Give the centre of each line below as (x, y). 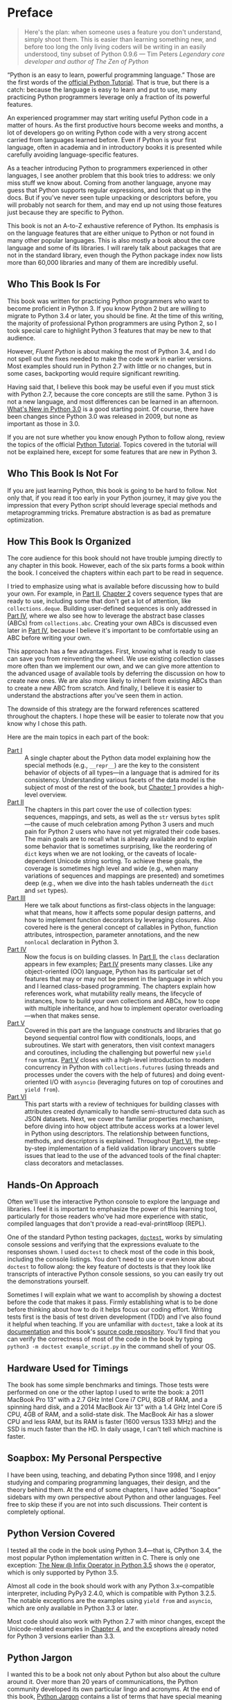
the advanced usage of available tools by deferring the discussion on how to (116, 673)
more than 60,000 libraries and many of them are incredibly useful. (103, 262)
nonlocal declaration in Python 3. (72, 942)
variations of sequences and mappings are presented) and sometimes (125, 876)
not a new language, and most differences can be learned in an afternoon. (113, 401)
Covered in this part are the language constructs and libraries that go (123, 1030)
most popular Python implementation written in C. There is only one (104, 1557)
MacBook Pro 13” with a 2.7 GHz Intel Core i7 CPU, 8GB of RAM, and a (107, 1399)
